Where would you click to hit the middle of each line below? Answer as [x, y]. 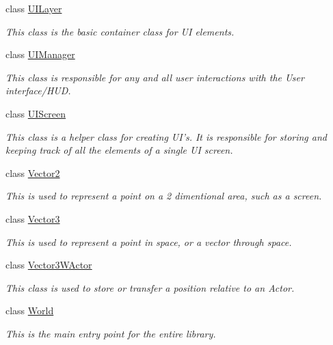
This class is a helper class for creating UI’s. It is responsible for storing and [166, 136]
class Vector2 [33, 172]
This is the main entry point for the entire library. [111, 333]
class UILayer [34, 8]
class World [30, 310]
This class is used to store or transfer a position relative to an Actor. [150, 287]
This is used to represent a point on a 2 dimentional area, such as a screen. [164, 196]
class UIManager [40, 54]
